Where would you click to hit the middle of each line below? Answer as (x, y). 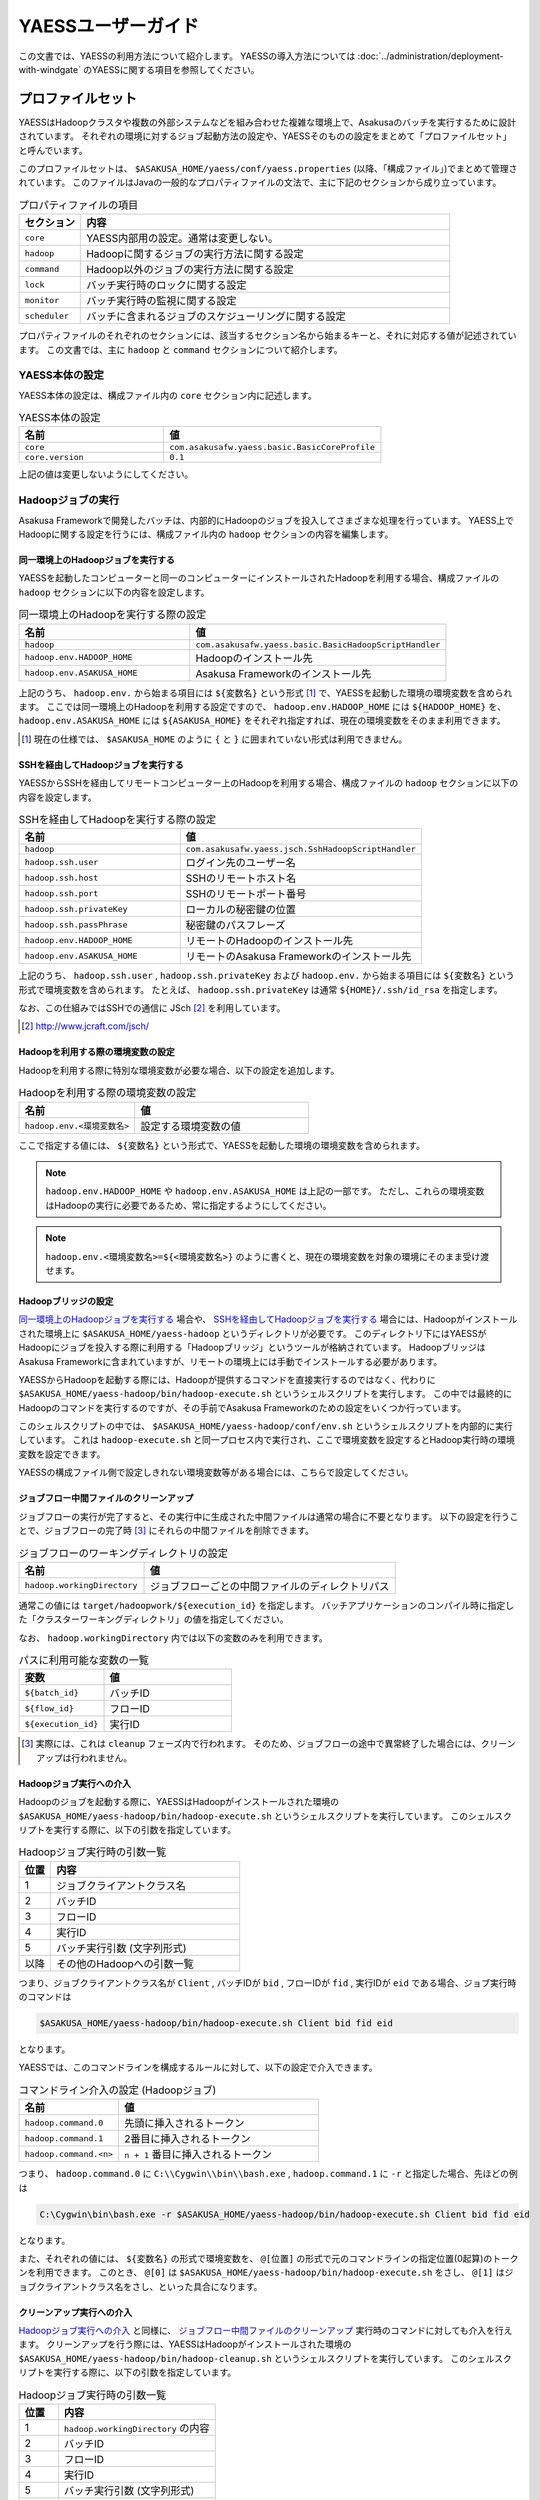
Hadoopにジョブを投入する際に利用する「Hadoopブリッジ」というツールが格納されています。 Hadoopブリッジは (252, 1347)
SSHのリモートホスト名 (241, 878)
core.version (54, 457)
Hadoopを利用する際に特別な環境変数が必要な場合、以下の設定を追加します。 (179, 1070)
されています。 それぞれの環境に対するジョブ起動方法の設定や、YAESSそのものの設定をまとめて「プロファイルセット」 (265, 136)
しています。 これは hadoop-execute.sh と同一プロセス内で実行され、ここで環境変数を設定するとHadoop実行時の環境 (266, 1440)
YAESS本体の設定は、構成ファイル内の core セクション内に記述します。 (167, 395)
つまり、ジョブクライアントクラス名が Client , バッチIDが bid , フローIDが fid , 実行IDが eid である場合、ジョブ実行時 (267, 1982)
